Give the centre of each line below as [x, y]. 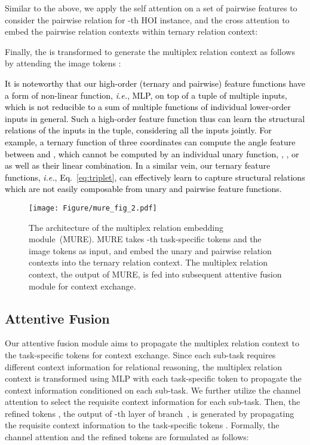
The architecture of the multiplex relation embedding [126, 227]
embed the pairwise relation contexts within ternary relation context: [131, 31]
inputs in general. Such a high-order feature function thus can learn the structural [155, 118]
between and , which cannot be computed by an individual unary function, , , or [152, 153]
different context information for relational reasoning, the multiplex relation [143, 366]
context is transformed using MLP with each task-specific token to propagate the [153, 378]
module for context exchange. [82, 286]
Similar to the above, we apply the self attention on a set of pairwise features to [151, 8]
